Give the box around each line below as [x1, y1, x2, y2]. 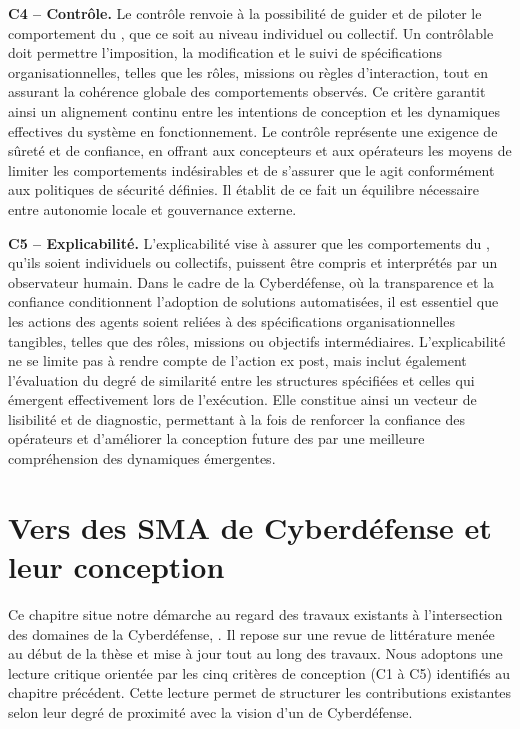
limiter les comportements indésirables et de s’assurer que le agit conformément [8, 159, 495, 180]
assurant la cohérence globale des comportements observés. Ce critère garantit [8, 81, 486, 102]
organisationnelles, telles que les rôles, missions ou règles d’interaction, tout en [8, 61, 488, 82]
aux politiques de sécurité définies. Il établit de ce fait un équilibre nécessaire [8, 179, 480, 200]
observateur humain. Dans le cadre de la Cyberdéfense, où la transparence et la [8, 271, 495, 292]
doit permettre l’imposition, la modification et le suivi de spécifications [8, 42, 443, 63]
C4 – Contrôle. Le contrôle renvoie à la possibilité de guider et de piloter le [8, 3, 482, 23]
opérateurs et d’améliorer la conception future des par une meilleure [8, 428, 425, 449]
